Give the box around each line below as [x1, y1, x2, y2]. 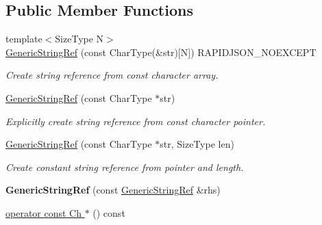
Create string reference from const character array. [5, 68, 219, 82]
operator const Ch [5, 205, 82, 220]
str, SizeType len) [160, 137, 234, 151]
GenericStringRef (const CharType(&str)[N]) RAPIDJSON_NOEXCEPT [5, 44, 317, 59]
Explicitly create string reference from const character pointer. [5, 114, 266, 128]
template [5, 31, 42, 46]
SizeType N [55, 31, 104, 46]
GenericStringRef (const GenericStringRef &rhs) [5, 183, 221, 197]
